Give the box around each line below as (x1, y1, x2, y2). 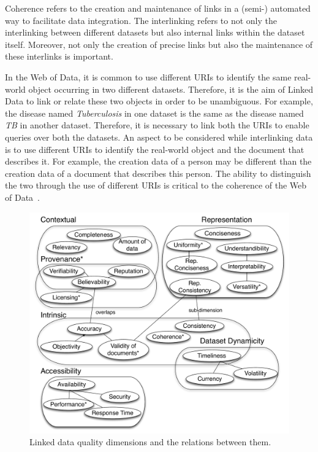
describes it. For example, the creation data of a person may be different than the (5, 155, 312, 168)
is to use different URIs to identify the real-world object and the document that (5, 142, 305, 155)
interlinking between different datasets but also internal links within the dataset (5, 26, 305, 39)
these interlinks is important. (5, 50, 113, 63)
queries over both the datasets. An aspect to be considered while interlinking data (5, 130, 313, 143)
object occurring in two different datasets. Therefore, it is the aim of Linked (28, 82, 314, 95)
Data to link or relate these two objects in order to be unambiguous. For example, (5, 95, 313, 107)
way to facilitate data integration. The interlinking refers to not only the (5, 14, 277, 26)
